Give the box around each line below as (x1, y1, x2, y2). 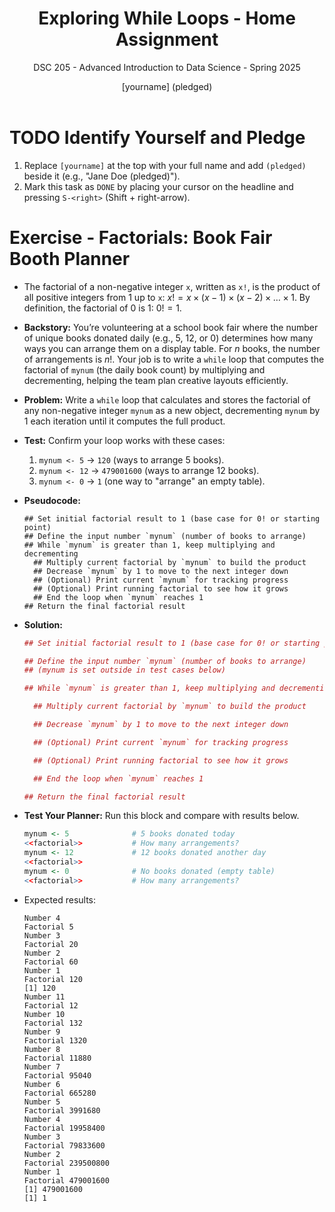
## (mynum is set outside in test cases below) (23, 665, 226, 676)
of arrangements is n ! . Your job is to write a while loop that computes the (23, 353, 325, 365)
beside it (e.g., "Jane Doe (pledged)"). (23, 170, 181, 182)
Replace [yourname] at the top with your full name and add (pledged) (23, 159, 307, 171)
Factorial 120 (23, 974, 83, 984)
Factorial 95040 (23, 1070, 92, 1081)
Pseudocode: (23, 494, 81, 506)
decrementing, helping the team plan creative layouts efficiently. (23, 374, 289, 386)
